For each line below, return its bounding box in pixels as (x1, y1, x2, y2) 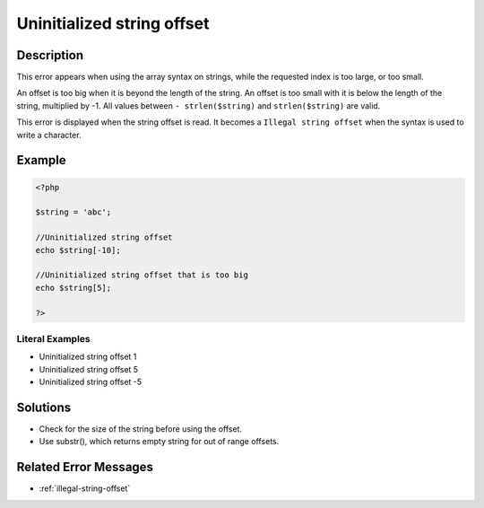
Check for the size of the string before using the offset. (39, 423, 242, 434)
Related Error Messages (16, 460, 154, 475)
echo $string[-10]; (35, 245, 121, 255)
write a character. (16, 129, 82, 140)
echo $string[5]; (35, 283, 112, 293)
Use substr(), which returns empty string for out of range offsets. (39, 436, 280, 447)
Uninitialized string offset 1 (39, 351, 137, 363)
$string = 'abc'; (35, 207, 112, 217)
